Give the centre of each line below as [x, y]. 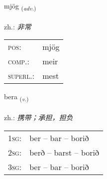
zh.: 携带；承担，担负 [39, 117]
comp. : [19, 61]
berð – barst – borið [64, 152]
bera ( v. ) [16, 97]
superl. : [21, 76]
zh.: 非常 [18, 26]
